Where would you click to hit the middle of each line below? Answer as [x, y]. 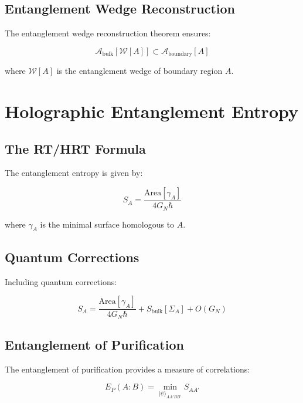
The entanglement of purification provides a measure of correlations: [127, 369]
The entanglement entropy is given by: [74, 173]
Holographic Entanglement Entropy [151, 111]
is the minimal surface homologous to [107, 224]
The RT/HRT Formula [75, 148]
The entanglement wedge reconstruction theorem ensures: [108, 33]
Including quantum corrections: [61, 281]
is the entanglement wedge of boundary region [139, 71]
